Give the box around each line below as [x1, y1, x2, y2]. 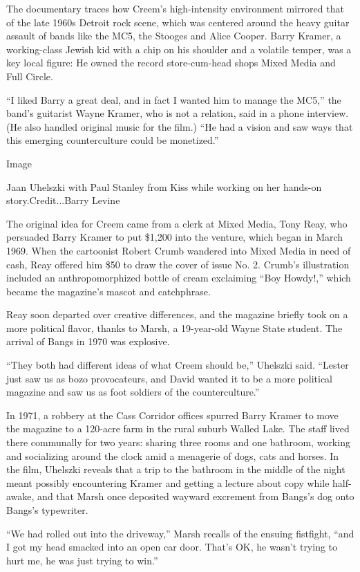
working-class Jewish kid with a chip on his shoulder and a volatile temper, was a [6, 41, 352, 56]
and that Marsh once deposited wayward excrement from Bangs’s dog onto [37, 489, 354, 504]
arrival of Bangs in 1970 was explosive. [6, 334, 170, 349]
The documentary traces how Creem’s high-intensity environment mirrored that [6, 1, 344, 15]
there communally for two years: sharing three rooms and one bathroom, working [6, 435, 350, 450]
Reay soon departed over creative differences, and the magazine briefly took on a [6, 307, 348, 322]
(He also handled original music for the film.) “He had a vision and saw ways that [6, 119, 353, 133]
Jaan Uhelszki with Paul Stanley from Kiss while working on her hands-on [6, 179, 322, 194]
